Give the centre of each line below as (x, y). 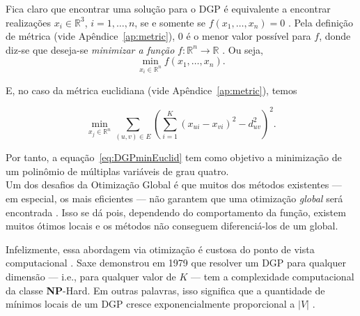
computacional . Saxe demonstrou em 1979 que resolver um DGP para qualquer (176, 263)
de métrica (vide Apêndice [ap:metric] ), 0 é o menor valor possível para (158, 36)
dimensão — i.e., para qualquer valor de (91, 276)
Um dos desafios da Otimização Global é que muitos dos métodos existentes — (174, 185)
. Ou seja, (243, 49)
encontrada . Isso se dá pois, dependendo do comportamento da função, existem (176, 212)
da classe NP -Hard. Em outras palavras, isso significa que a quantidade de (165, 290)
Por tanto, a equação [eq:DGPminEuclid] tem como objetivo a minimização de (174, 157)
